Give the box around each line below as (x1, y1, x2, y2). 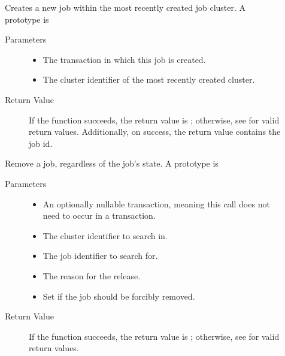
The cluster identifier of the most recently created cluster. (43, 73, 255, 86)
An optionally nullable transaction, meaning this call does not (43, 197, 270, 210)
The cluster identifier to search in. (43, 229, 168, 242)
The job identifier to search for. (43, 249, 158, 262)
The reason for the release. (43, 269, 141, 282)
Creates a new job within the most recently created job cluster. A (5, 1, 246, 13)
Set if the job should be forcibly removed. (43, 289, 195, 302)
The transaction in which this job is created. (43, 53, 206, 65)
